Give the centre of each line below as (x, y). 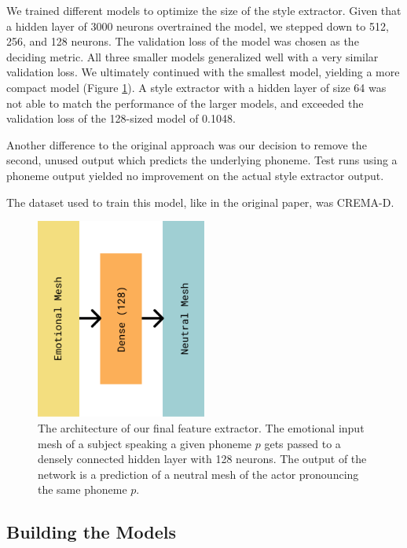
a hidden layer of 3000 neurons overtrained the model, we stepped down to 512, (198, 26)
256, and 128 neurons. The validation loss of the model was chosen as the (183, 41)
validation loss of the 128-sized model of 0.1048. (121, 118)
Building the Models (91, 532)
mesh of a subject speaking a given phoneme (145, 443)
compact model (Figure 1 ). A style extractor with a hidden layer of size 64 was (196, 87)
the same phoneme (82, 489)
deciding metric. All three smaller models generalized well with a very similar (192, 56)
